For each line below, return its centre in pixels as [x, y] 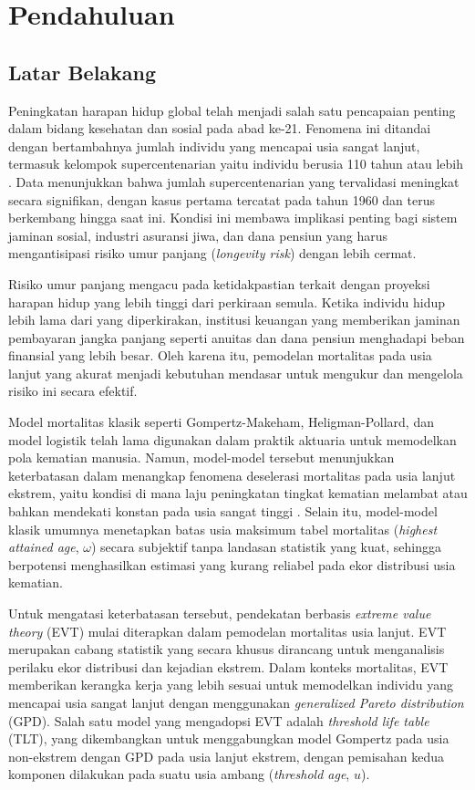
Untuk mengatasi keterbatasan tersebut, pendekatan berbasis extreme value [220, 613]
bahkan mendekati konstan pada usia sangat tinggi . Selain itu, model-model [223, 511]
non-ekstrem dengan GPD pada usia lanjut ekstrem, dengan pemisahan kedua [227, 756]
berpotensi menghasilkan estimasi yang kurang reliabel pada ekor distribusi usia [232, 564]
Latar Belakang [83, 72]
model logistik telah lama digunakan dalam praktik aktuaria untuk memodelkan [232, 439]
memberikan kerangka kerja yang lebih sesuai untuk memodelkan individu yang [231, 685]
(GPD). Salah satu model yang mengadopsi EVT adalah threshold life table [219, 720]
